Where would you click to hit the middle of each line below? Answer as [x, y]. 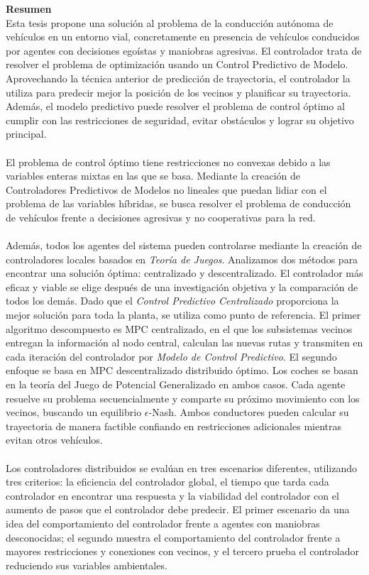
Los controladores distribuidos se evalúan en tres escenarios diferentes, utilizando [181, 467]
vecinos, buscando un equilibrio [74, 412]
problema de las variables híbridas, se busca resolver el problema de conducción [178, 203]
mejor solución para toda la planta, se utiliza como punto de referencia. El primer [183, 315]
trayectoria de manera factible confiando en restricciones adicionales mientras [174, 426]
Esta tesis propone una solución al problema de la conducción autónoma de [170, 22]
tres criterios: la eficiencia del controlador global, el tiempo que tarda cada [167, 482]
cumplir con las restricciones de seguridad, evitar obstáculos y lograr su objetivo [180, 120]
